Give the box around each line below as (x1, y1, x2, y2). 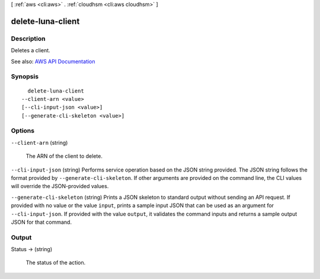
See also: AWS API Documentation (11, 58, 95, 65)
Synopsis (11, 72, 39, 81)
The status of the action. (25, 259, 86, 267)
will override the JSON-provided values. (11, 183, 109, 190)
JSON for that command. (11, 218, 72, 226)
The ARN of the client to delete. (25, 153, 103, 160)
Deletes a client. (11, 47, 50, 54)
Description (11, 34, 46, 43)
